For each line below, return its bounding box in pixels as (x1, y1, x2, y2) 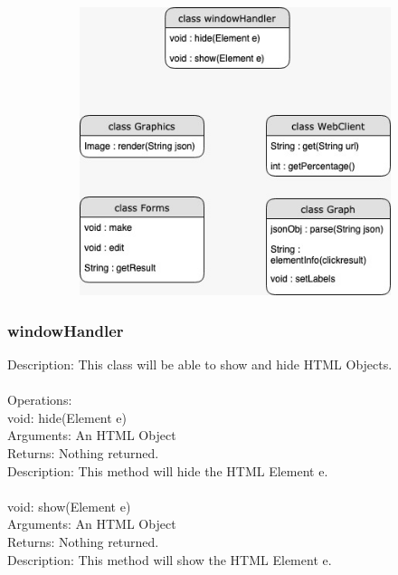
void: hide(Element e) (7, 407, 128, 426)
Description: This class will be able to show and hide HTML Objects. (7, 355, 393, 374)
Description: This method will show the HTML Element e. (7, 550, 332, 569)
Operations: (7, 390, 72, 409)
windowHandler (7, 319, 124, 341)
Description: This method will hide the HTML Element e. (7, 461, 328, 480)
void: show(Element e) (7, 496, 131, 515)
